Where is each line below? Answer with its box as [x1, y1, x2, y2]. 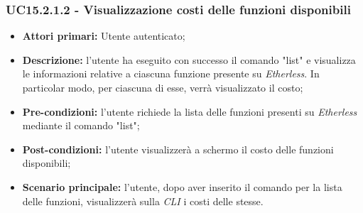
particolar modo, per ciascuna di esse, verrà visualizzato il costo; [22, 80, 303, 94]
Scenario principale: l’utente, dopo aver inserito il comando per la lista [22, 179, 342, 194]
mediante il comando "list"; [22, 118, 140, 133]
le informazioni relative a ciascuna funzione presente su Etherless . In [22, 66, 320, 81]
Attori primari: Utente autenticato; [22, 28, 185, 43]
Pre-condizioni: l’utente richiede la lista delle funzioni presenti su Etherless [22, 104, 357, 119]
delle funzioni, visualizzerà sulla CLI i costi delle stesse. [22, 193, 264, 208]
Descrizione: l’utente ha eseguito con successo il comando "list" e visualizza [22, 52, 356, 67]
